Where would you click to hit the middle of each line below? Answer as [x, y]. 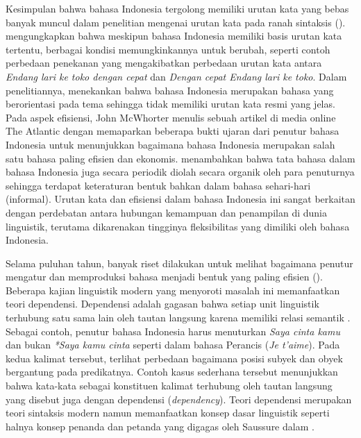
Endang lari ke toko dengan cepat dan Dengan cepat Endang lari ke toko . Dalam [176, 76]
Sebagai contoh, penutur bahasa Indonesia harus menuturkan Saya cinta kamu [173, 331]
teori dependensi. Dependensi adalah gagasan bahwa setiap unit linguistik [162, 304]
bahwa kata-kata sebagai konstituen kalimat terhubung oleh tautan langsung [169, 386]
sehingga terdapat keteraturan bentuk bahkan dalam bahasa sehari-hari [158, 185]
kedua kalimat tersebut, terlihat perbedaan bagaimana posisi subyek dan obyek [174, 358]
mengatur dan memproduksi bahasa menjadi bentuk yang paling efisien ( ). [164, 277]
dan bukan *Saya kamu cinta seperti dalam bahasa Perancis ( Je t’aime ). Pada [173, 345]
